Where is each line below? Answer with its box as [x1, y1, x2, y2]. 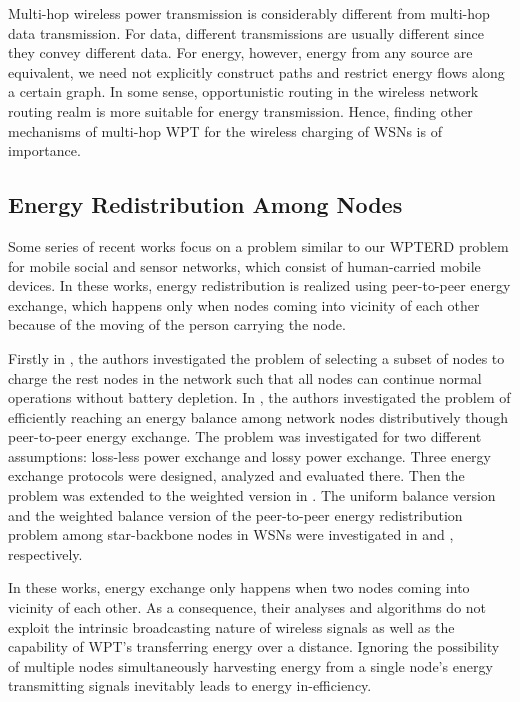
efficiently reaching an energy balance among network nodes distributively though [8, 406, 509, 427]
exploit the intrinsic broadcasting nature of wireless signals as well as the [8, 616, 455, 637]
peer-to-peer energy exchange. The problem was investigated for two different [8, 426, 482, 447]
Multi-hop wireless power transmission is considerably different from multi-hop [8, 3, 490, 23]
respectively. [8, 543, 83, 564]
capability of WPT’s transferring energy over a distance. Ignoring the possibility [8, 636, 500, 657]
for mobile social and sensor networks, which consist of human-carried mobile [8, 255, 481, 276]
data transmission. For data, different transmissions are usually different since [8, 22, 484, 43]
